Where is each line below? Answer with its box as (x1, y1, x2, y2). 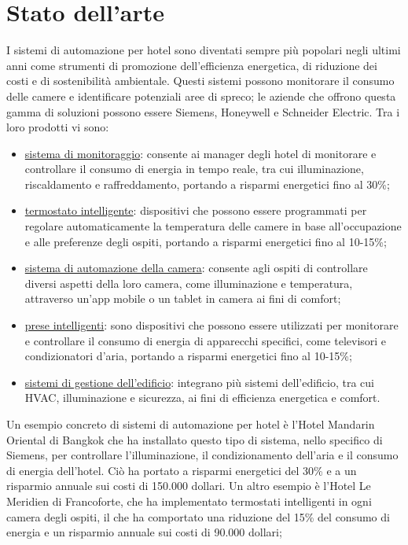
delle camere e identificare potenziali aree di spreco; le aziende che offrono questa (6, 87, 396, 104)
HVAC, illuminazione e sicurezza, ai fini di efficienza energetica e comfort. (24, 389, 380, 406)
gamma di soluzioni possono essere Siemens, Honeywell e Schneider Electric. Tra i (6, 103, 400, 120)
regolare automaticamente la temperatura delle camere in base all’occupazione (24, 218, 402, 234)
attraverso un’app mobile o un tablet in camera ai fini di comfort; (24, 290, 341, 307)
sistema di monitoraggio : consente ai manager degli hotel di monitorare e (24, 145, 377, 161)
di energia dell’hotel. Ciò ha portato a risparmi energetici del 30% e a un (6, 462, 357, 478)
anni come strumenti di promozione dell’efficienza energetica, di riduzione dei (6, 57, 377, 73)
